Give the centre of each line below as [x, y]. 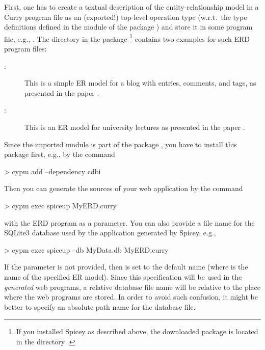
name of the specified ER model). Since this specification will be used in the [123, 276]
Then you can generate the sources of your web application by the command [124, 188]
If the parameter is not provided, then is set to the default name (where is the [126, 267]
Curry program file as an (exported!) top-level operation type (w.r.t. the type [126, 17]
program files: [25, 49]
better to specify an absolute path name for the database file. [100, 306]
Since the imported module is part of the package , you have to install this [121, 144]
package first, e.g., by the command [60, 154]
